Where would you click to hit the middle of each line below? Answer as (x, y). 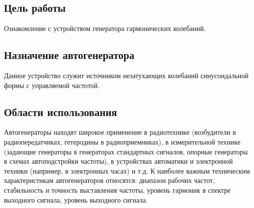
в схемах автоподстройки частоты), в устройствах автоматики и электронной (118, 161)
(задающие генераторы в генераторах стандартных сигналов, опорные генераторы (126, 151)
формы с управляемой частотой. (52, 85)
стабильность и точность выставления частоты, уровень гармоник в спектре (117, 190)
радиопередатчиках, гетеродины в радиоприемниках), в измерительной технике (122, 141)
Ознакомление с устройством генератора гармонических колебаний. (105, 28)
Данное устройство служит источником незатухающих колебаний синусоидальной (126, 75)
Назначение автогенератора (69, 55)
